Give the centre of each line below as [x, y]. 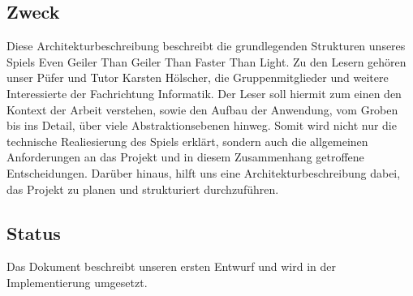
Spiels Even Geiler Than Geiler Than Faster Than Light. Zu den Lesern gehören [206, 61]
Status [34, 232]
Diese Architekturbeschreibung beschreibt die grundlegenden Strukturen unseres [206, 46]
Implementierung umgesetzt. [77, 282]
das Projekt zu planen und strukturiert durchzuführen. [143, 189]
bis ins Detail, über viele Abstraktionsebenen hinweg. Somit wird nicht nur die [202, 125]
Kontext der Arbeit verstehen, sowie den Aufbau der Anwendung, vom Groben [202, 109]
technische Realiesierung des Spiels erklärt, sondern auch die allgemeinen [187, 141]
